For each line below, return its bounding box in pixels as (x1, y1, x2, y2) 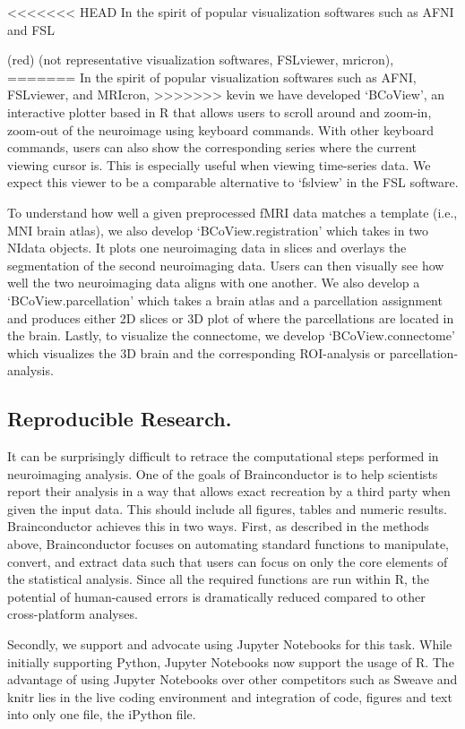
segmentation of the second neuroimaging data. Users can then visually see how (7, 255, 444, 274)
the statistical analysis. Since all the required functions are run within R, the (7, 570, 429, 588)
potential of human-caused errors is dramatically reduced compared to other (7, 587, 426, 605)
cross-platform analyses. (7, 605, 138, 623)
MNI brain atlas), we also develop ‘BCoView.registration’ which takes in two (7, 220, 428, 239)
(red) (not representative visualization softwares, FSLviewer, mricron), (7, 50, 394, 69)
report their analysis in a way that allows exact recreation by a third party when (7, 482, 451, 501)
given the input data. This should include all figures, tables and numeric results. (7, 499, 448, 518)
